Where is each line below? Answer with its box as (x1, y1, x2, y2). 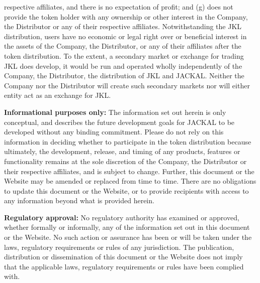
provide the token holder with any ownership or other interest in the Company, (4, 11, 248, 22)
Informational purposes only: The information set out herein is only (4, 106, 226, 117)
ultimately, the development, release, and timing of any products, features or (4, 146, 240, 157)
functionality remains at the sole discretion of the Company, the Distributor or (4, 156, 247, 166)
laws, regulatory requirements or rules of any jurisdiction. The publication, (4, 241, 234, 252)
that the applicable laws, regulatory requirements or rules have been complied (4, 261, 244, 271)
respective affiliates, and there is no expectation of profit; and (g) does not (4, 2, 233, 12)
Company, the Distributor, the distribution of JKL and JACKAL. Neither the (4, 70, 244, 81)
